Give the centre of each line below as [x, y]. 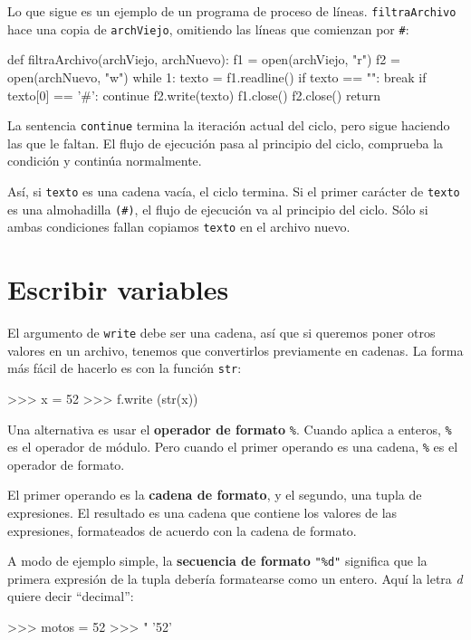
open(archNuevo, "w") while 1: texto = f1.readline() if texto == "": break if [217, 76]
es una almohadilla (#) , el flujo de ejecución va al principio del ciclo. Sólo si [218, 209]
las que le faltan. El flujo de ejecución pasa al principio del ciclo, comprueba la [226, 143]
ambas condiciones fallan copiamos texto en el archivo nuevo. [179, 227]
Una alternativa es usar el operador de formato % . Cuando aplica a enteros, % [230, 429]
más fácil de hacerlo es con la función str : [125, 368]
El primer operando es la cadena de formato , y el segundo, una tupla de [215, 495]
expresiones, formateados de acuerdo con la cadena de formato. [182, 530]
